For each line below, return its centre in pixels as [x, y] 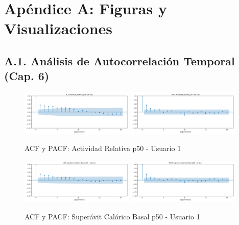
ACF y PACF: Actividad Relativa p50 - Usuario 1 [103, 148]
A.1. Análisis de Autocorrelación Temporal [119, 60]
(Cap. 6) [27, 76]
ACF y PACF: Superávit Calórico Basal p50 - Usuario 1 [112, 216]
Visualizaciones [58, 28]
